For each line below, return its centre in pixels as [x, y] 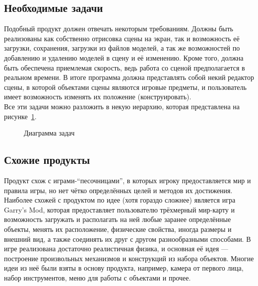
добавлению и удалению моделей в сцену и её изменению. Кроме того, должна [124, 57]
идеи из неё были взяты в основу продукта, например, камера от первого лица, [124, 268]
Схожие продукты [47, 160]
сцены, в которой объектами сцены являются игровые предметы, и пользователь [125, 87]
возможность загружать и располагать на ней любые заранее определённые [118, 219]
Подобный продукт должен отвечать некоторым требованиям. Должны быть [119, 29]
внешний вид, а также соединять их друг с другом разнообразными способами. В [128, 239]
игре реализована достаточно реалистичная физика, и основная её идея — [116, 249]
